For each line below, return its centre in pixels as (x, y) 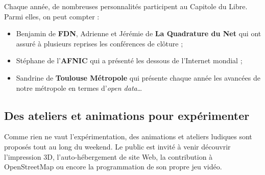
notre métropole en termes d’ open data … (79, 87)
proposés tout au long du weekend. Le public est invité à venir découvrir (117, 146)
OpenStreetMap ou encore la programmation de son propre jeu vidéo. (113, 167)
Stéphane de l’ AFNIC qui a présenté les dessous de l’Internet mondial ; (129, 60)
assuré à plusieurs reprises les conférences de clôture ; (100, 43)
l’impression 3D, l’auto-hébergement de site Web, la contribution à (109, 156)
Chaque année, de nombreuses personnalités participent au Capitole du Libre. (126, 6)
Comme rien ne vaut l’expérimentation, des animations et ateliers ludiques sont (128, 136)
